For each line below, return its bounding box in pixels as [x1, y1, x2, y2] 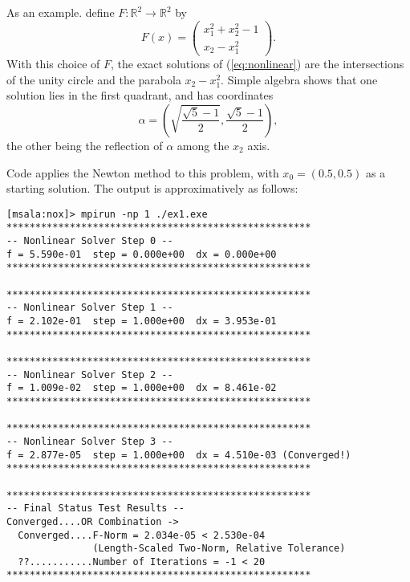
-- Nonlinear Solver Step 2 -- [6, 368, 173, 381]
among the [177, 136, 229, 153]
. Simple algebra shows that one [221, 71, 378, 88]
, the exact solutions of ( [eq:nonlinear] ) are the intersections [111, 55, 404, 72]
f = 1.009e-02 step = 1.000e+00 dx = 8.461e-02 [6, 382, 277, 394]
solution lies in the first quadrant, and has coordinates [6, 87, 274, 104]
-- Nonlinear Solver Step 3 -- [6, 435, 173, 447]
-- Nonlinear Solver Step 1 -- [6, 302, 173, 314]
